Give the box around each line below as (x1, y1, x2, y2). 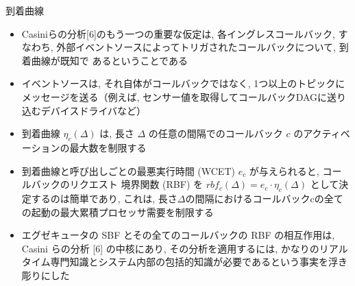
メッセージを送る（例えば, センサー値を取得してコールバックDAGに (21, 89, 328, 104)
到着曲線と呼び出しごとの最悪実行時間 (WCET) (21, 163, 235, 178)
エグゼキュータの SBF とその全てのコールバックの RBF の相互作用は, (21, 228, 335, 242)
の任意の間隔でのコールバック (148, 126, 283, 141)
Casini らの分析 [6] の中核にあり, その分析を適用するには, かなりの (21, 241, 319, 255)
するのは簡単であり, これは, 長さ (31, 191, 177, 205)
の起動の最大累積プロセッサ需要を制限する (21, 204, 214, 219)
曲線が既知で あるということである (31, 53, 188, 67)
